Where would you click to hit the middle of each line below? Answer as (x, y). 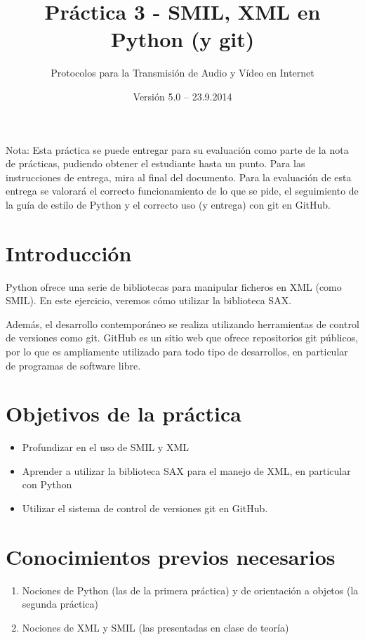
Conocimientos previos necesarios (171, 556)
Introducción (69, 253)
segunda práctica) (60, 604)
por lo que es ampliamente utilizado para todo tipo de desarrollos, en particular (177, 351)
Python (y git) (182, 39)
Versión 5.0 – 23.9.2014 (182, 96)
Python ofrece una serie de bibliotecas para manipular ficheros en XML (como (174, 286)
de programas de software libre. (73, 365)
